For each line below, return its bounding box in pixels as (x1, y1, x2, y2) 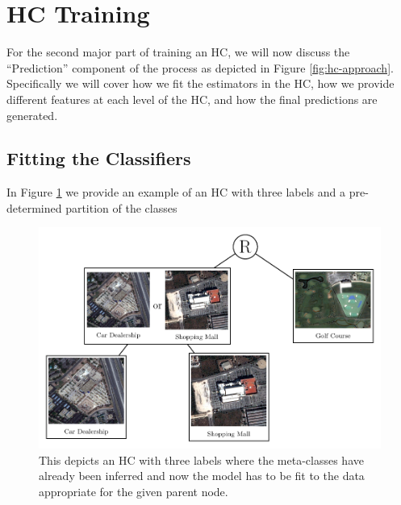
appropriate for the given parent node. (39, 482, 228, 499)
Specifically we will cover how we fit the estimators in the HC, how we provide (6, 75, 395, 92)
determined (6, 199, 62, 216)
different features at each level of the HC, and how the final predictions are (6, 90, 378, 107)
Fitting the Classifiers (6, 146, 191, 171)
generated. (6, 106, 58, 123)
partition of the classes (65, 199, 178, 216)
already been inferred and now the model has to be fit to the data (39, 467, 365, 484)
